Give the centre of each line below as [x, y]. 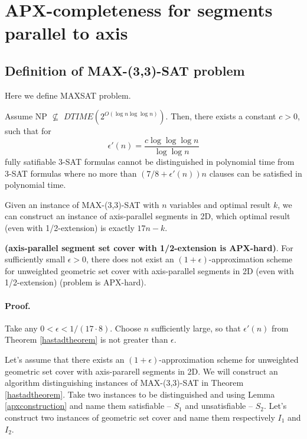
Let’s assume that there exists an [65, 359]
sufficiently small [35, 259]
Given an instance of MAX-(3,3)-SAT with [82, 204]
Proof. [18, 305]
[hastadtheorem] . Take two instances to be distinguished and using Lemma [140, 394]
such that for [28, 131]
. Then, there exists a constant [221, 116]
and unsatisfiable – [219, 406]
